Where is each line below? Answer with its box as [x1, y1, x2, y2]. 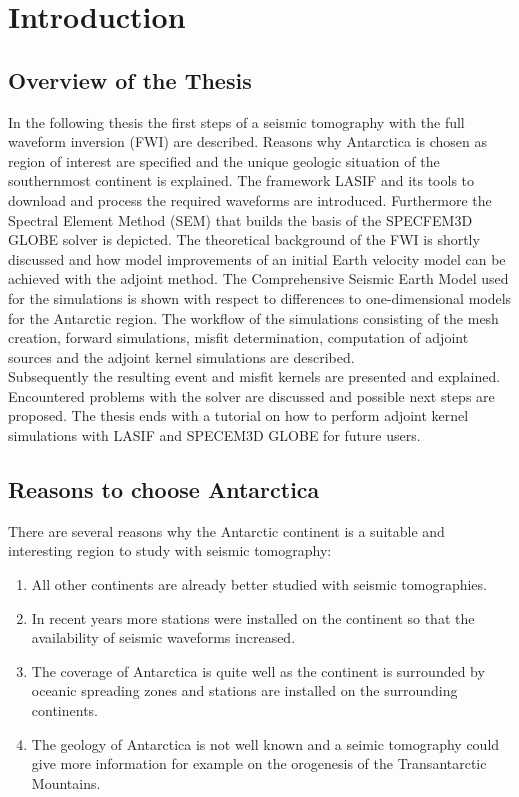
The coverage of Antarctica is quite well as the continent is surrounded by [31, 660, 485, 681]
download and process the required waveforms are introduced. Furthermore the [8, 189, 492, 210]
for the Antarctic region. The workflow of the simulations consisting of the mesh [8, 307, 499, 328]
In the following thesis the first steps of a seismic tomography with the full [8, 111, 465, 132]
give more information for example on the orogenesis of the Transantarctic [31, 753, 487, 774]
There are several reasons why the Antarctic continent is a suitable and [8, 520, 445, 541]
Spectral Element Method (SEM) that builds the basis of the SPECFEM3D [8, 209, 473, 230]
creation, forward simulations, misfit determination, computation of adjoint [8, 327, 469, 348]
